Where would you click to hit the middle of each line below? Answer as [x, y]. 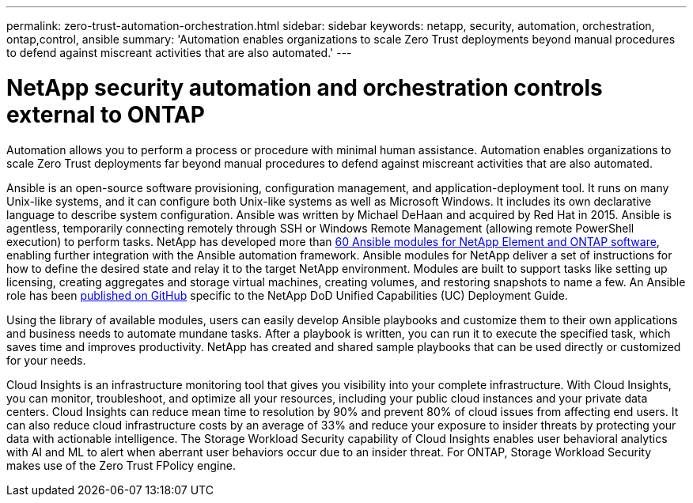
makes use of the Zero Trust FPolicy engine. [121, 465]
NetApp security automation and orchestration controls [305, 87]
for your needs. [46, 360]
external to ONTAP [106, 114]
